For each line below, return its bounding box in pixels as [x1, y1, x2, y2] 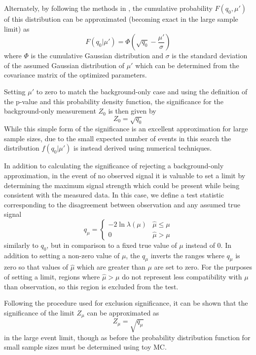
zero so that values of [4, 262, 69, 272]
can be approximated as [87, 307, 159, 317]
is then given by [108, 106, 156, 116]
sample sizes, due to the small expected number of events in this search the [4, 133, 231, 143]
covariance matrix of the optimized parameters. [4, 70, 147, 80]
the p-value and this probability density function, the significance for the [4, 96, 223, 106]
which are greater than [76, 262, 146, 272]
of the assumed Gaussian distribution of [4, 60, 124, 70]
